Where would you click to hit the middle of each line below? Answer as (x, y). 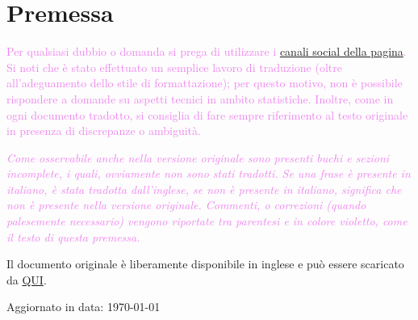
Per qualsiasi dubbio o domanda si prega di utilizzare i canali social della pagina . (207, 51)
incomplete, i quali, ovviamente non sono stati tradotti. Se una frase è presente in (209, 173)
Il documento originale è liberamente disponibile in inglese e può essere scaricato (205, 264)
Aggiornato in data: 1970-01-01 (84, 307)
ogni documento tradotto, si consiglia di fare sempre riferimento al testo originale (207, 114)
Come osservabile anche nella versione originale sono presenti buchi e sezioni (198, 157)
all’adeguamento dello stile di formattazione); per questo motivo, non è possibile (205, 83)
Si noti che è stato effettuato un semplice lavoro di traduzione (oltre (174, 67)
